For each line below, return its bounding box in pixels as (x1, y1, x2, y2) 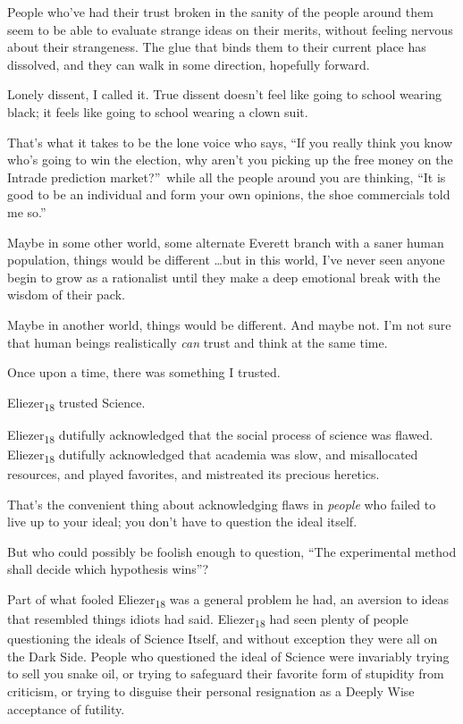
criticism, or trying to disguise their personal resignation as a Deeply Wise (7, 682, 415, 701)
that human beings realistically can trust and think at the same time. (7, 333, 388, 351)
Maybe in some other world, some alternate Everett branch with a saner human (7, 232, 444, 251)
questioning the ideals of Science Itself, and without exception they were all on (7, 629, 438, 648)
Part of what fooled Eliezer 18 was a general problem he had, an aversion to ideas (7, 590, 449, 610)
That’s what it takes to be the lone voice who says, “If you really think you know (7, 132, 453, 151)
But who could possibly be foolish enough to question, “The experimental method (7, 542, 457, 560)
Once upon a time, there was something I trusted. (7, 363, 281, 382)
